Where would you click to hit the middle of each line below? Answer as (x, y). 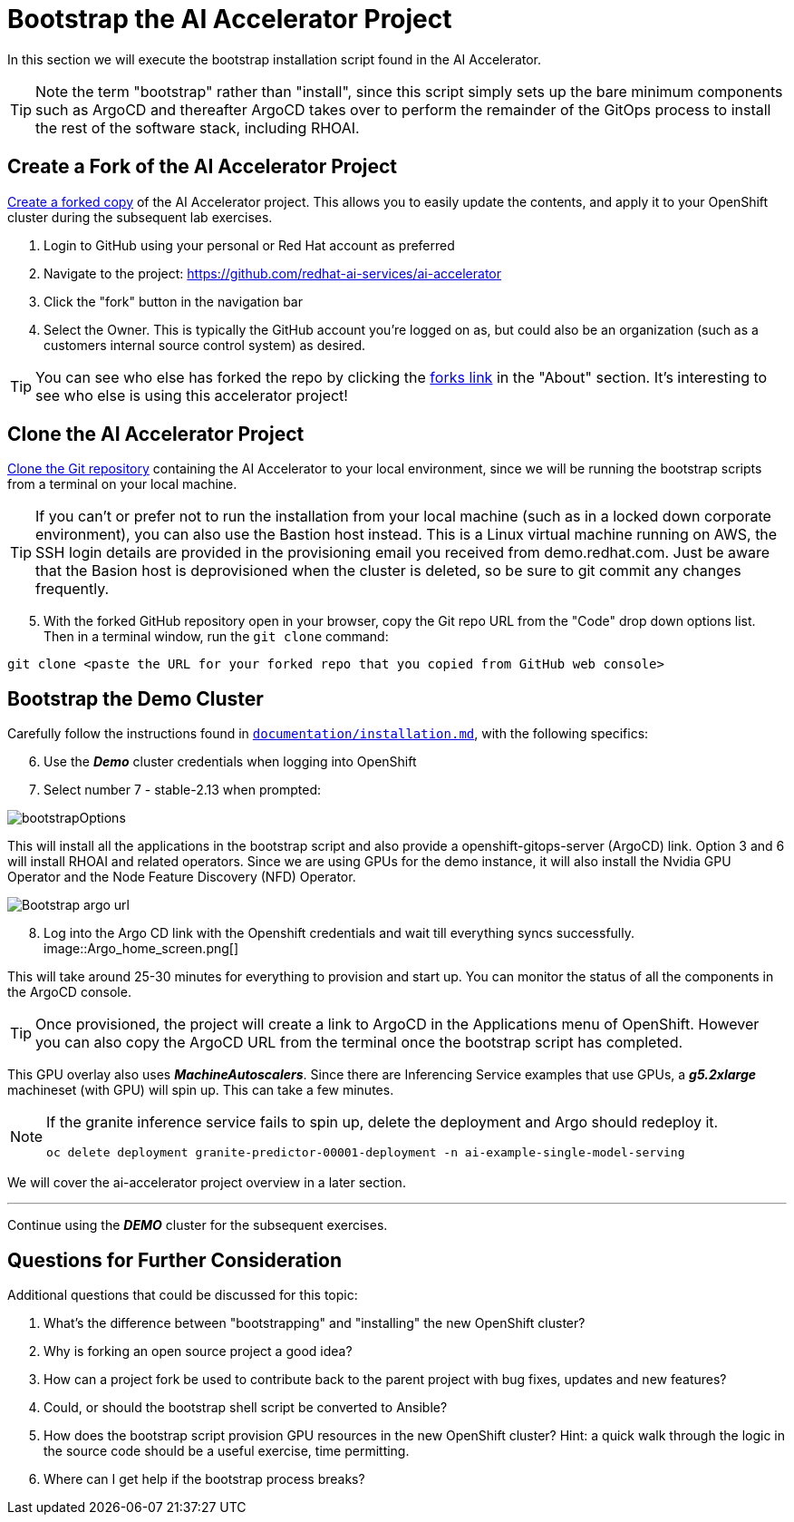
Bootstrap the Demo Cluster (136, 698)
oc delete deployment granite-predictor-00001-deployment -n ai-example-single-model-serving (366, 1153)
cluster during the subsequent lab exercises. (140, 217)
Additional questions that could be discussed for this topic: (183, 1295)
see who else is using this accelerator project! (192, 395)
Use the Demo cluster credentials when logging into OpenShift (230, 762)
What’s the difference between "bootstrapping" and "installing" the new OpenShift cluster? (315, 1323)
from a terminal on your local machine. (122, 484)
